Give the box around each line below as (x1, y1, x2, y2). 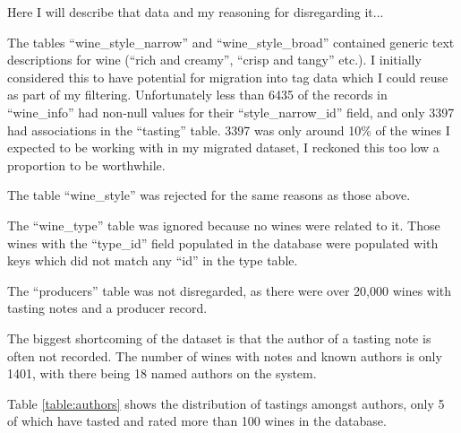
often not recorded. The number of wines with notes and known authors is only (7, 346, 442, 365)
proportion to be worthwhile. (7, 155, 166, 174)
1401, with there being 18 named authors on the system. (7, 364, 317, 383)
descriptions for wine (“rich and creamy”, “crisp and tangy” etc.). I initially (7, 50, 422, 69)
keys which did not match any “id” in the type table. (7, 251, 298, 270)
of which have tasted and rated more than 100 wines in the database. (7, 411, 387, 430)
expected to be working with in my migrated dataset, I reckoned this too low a (7, 138, 440, 157)
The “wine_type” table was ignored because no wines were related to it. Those (7, 215, 440, 234)
